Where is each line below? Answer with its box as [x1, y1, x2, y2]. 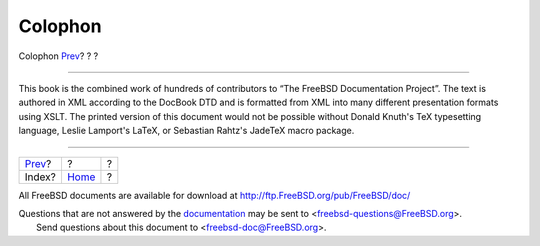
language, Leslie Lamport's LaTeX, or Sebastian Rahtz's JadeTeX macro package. [18, 125, 355, 137]
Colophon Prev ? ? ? [18, 50, 99, 62]
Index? [24, 170, 57, 184]
